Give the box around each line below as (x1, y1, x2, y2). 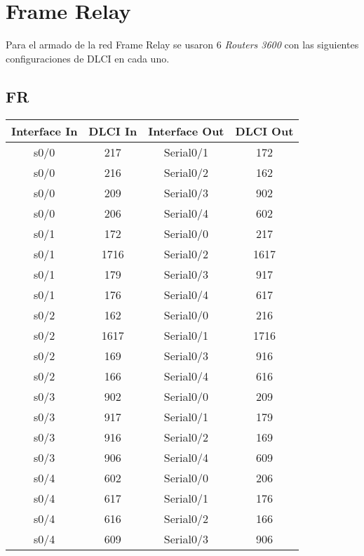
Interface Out (148, 122, 224, 139)
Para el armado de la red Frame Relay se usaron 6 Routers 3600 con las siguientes (6, 37, 359, 52)
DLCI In (88, 122, 137, 139)
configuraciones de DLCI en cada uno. (6, 51, 170, 65)
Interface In (11, 122, 78, 139)
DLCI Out (235, 122, 294, 139)
